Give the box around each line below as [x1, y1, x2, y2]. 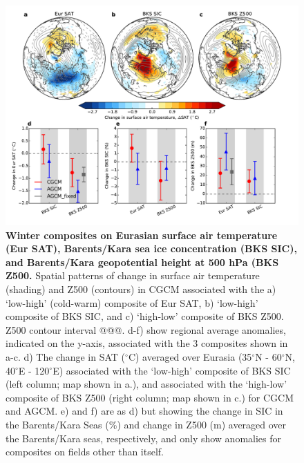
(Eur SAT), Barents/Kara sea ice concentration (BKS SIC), [6, 241, 297, 256]
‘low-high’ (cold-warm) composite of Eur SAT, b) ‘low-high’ [6, 295, 258, 310]
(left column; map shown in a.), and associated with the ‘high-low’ [6, 377, 287, 391]
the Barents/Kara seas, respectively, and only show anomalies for [6, 431, 282, 445]
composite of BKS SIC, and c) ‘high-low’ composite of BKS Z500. [6, 309, 284, 323]
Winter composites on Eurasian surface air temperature [6, 227, 278, 242]
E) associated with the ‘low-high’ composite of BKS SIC [53, 363, 291, 377]
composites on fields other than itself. [6, 444, 164, 459]
